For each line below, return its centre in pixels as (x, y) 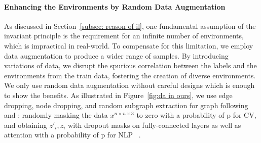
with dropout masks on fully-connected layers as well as (155, 125)
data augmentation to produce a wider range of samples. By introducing (116, 55)
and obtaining (26, 125)
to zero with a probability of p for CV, (196, 115)
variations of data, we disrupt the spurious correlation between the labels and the (130, 65)
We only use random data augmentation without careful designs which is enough (129, 85)
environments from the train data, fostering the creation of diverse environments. (130, 75)
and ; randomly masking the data (56, 115)
